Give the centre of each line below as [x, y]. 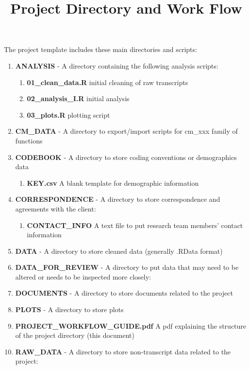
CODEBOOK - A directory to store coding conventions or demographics [126, 157]
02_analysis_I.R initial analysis [78, 98]
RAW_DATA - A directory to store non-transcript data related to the [123, 351]
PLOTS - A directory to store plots [69, 309]
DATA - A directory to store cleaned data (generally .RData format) [119, 251]
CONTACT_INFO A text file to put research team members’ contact [135, 225]
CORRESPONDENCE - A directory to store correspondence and [118, 199]
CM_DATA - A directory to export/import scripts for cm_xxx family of [126, 131]
